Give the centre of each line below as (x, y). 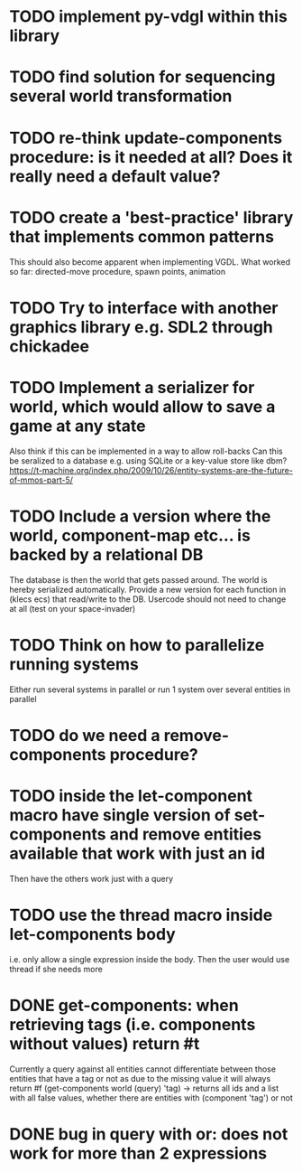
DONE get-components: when (124, 1005)
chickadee (50, 346)
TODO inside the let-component (131, 796)
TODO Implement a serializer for (132, 387)
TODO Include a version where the (140, 516)
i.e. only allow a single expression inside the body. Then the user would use (150, 959)
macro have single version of (120, 815)
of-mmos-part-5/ (41, 480)
